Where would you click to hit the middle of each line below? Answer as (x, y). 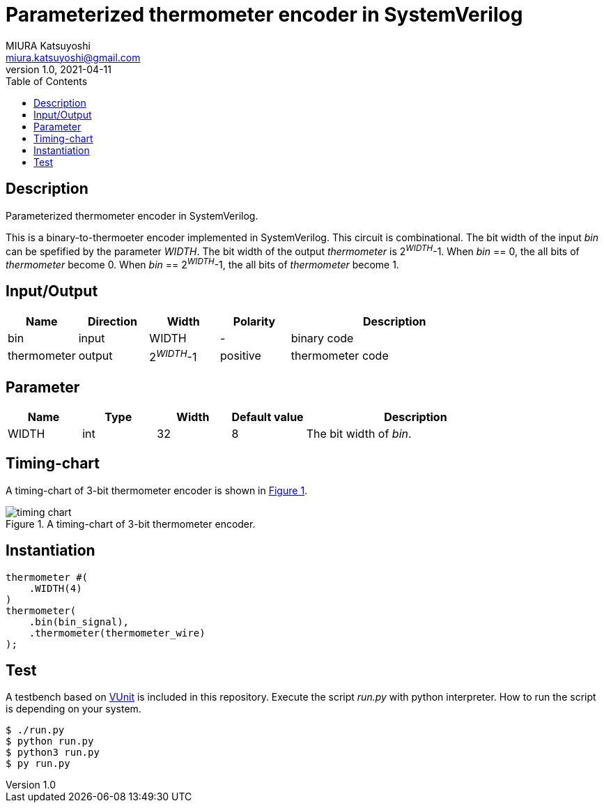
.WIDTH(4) (55, 588)
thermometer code (340, 356)
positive (241, 356)
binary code (322, 338)
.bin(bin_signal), (79, 622)
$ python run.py (50, 741)
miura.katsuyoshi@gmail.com (73, 57)
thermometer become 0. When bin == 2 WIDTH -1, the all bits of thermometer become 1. (202, 264)
